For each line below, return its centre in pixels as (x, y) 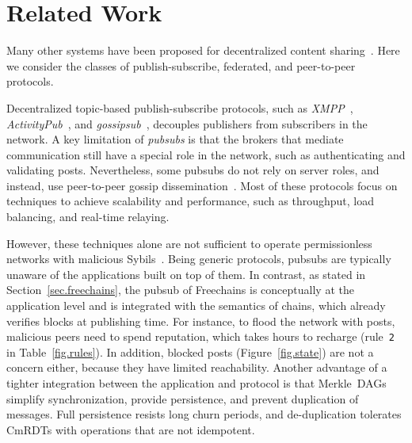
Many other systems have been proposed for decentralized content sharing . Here (203, 50)
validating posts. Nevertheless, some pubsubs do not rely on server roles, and (193, 170)
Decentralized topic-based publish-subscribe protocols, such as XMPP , (180, 107)
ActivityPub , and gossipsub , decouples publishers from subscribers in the (187, 123)
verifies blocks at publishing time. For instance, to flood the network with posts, (201, 321)
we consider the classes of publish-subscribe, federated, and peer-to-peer (181, 65)
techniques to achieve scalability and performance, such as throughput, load (191, 201)
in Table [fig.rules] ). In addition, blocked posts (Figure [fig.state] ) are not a (190, 351)
